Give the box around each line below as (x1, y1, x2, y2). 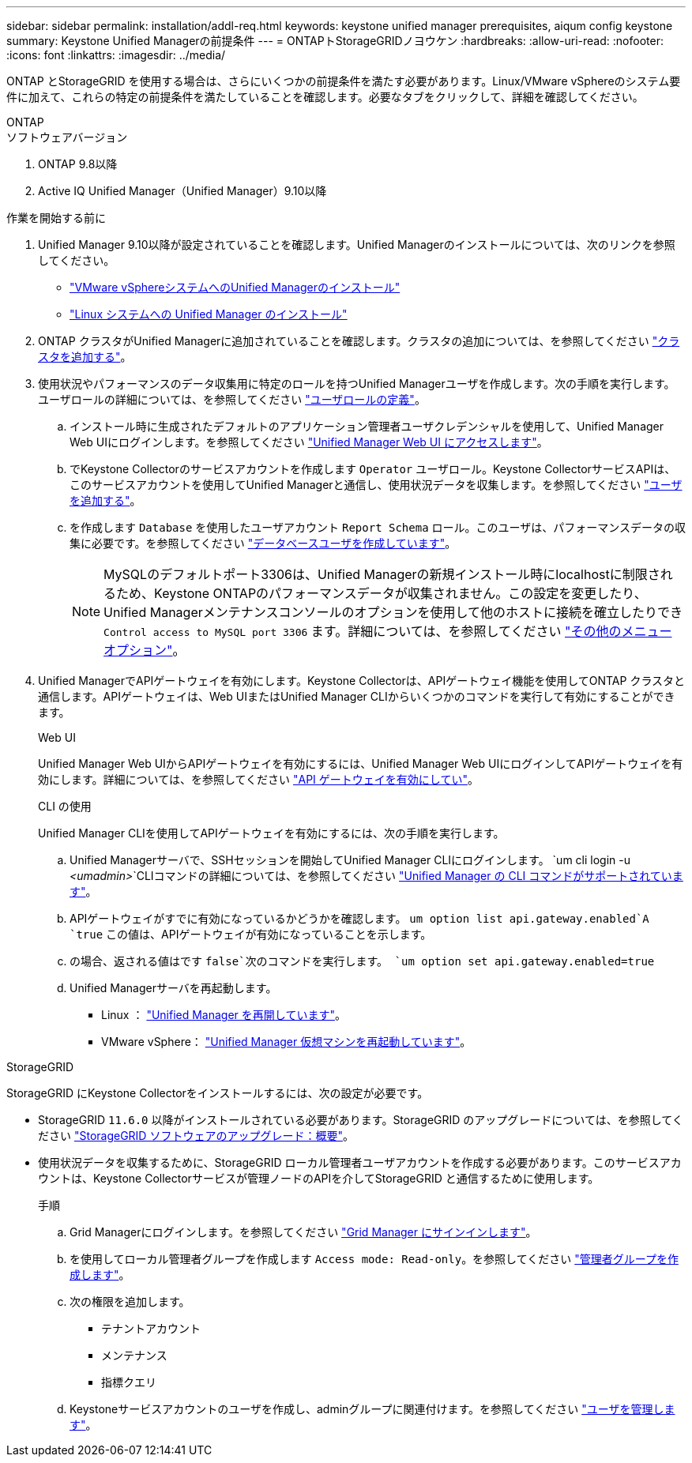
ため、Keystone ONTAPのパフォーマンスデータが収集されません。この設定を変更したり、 (116, 585, 647, 601)
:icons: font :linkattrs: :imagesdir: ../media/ (6, 48, 226, 62)
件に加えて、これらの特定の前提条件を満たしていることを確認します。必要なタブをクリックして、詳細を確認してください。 (6, 90, 644, 103)
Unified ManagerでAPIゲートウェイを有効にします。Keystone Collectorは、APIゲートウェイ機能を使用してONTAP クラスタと (38, 674, 686, 687)
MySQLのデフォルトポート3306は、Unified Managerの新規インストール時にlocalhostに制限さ (103, 566, 660, 582)
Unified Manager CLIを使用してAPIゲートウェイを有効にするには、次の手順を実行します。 (38, 826, 505, 840)
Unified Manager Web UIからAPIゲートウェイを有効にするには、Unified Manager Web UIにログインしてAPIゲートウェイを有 (38, 757, 683, 770)
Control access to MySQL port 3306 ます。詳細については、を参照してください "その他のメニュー (103, 623, 672, 639)
